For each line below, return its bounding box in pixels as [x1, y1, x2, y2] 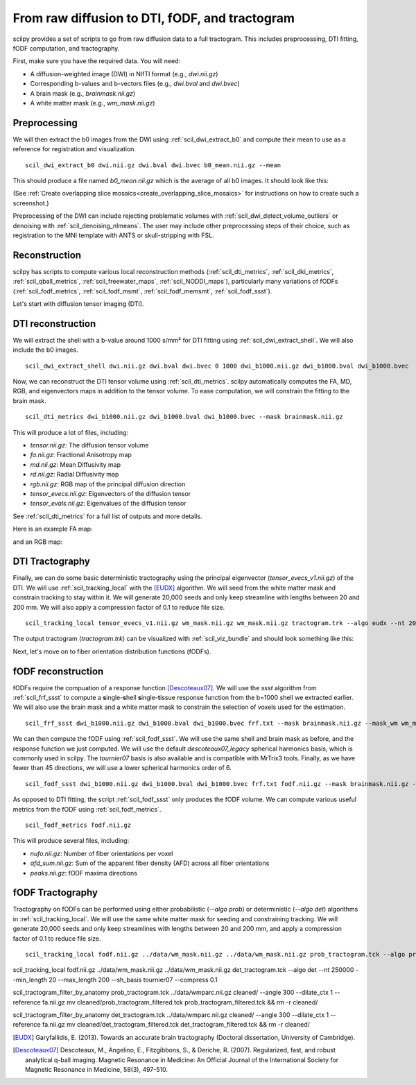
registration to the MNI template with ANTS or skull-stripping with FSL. [12, 231, 214, 239]
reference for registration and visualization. [12, 145, 137, 153]
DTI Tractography [12, 556, 90, 567]
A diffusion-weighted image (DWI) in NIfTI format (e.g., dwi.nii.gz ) [30, 69, 218, 78]
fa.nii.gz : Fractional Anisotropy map [30, 451, 132, 459]
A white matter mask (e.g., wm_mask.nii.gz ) [30, 99, 155, 107]
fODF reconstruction [12, 665, 104, 677]
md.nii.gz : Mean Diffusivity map [30, 460, 121, 468]
